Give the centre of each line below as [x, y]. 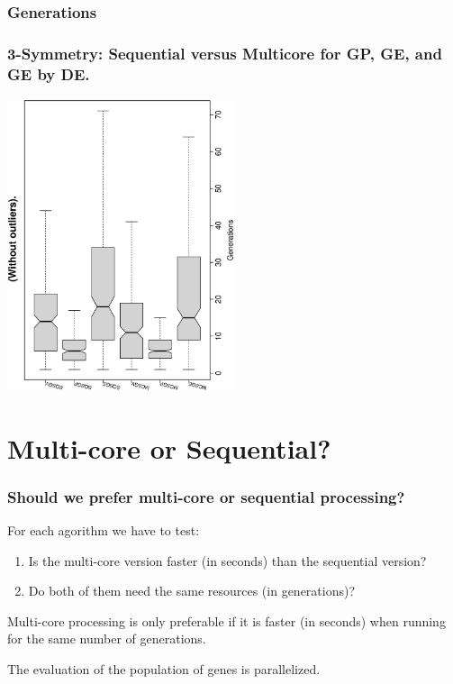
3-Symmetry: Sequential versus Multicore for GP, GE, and [225, 53]
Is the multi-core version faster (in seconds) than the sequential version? [227, 560]
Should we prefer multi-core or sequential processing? [206, 496]
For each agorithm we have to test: [104, 529]
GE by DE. [49, 73]
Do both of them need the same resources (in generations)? [192, 591]
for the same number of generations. [107, 638]
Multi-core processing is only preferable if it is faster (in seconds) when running [226, 620]
